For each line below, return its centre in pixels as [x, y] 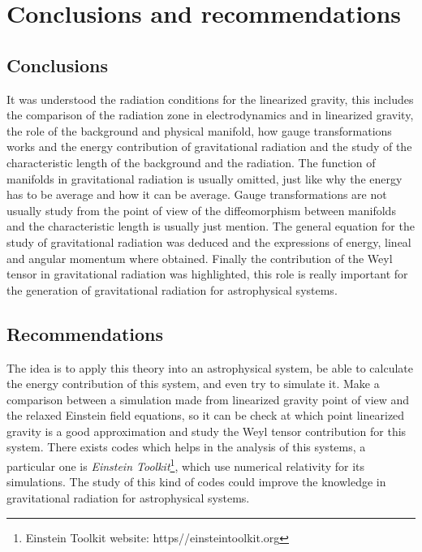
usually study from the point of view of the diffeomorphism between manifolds [201, 210]
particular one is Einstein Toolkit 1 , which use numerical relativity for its [186, 465]
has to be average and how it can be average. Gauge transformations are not [197, 194]
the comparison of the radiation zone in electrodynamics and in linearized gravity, [210, 115]
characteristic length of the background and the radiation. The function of [191, 162]
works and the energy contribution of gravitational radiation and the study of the [209, 147]
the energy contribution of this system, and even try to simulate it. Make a [193, 384]
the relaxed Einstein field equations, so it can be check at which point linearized [206, 415]
